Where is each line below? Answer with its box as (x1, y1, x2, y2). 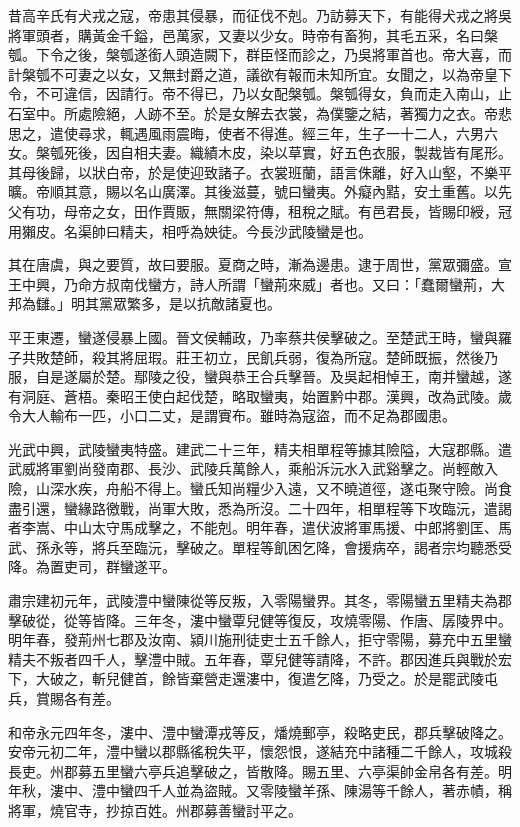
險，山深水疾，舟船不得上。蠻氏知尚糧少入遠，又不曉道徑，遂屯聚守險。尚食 (8, 478, 512, 499)
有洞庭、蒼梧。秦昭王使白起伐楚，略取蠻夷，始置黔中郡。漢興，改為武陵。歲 (8, 385, 512, 406)
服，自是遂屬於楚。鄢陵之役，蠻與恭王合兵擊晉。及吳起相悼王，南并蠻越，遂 (8, 366, 512, 387)
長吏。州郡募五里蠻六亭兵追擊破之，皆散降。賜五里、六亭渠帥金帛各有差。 (8, 760, 498, 781)
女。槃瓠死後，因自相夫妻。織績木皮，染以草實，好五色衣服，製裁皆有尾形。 (8, 142, 512, 163)
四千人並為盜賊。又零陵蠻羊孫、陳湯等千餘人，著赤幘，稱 (133, 780, 512, 801)
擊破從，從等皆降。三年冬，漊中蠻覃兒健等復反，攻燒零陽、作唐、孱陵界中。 (8, 609, 512, 630)
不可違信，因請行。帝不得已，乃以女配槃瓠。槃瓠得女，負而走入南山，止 (35, 83, 512, 104)
